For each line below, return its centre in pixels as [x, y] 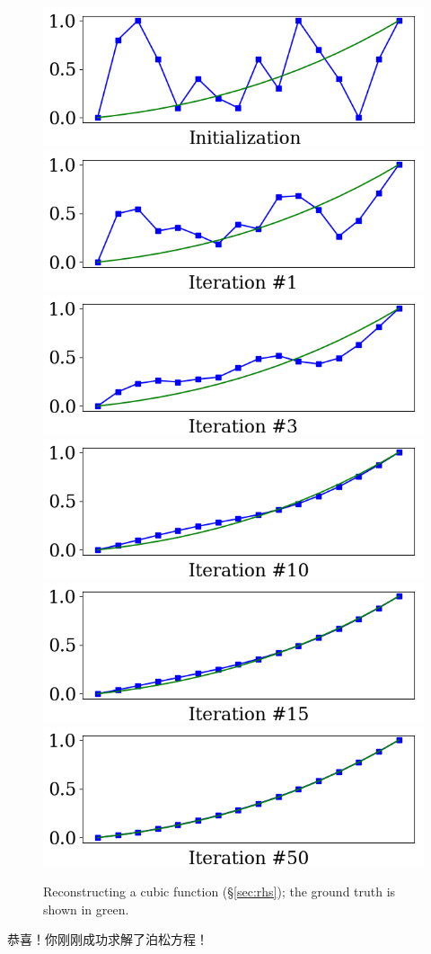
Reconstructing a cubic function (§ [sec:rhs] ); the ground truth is [220, 892]
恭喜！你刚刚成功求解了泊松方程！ [108, 939]
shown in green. [86, 909]
